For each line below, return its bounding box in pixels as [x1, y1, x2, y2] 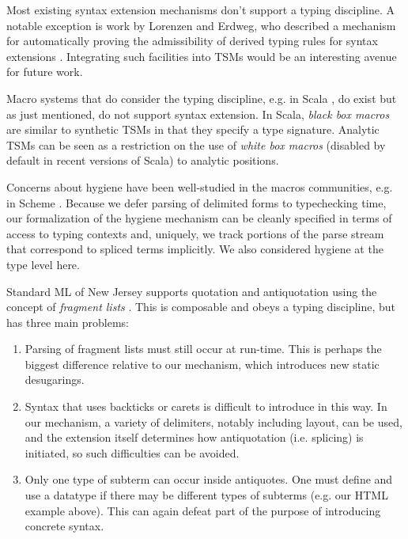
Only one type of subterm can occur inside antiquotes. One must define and [25, 471, 393, 488]
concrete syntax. [25, 518, 104, 534]
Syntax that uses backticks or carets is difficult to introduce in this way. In [25, 398, 387, 415]
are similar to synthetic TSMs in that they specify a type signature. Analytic [6, 121, 380, 138]
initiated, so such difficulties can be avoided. [25, 444, 240, 461]
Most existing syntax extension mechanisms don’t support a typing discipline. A [6, 2, 395, 17]
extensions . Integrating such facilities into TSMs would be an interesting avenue [6, 47, 397, 64]
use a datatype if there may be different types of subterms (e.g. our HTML [25, 487, 388, 503]
